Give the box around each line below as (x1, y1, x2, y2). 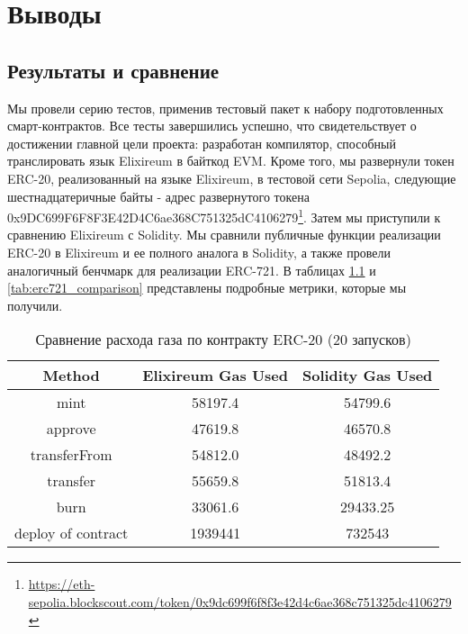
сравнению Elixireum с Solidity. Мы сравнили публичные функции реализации (7, 225, 441, 244)
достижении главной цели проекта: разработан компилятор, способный (7, 133, 396, 152)
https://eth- (28, 575, 95, 593)
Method (42, 365, 100, 386)
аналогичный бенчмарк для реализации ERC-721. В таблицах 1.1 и (7, 260, 376, 279)
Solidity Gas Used (301, 365, 433, 386)
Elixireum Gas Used (142, 365, 288, 386)
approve (46, 418, 96, 439)
